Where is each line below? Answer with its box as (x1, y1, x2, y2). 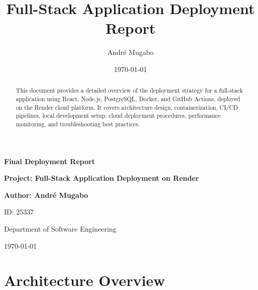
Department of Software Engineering (4, 223, 116, 234)
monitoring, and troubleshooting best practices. (16, 119, 140, 128)
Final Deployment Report (4, 156, 95, 166)
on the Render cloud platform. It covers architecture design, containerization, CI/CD (16, 103, 238, 111)
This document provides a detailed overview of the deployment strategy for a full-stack (16, 86, 243, 95)
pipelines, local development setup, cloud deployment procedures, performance (16, 111, 221, 120)
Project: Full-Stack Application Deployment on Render (4, 173, 199, 183)
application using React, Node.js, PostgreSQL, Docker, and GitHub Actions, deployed (16, 94, 240, 103)
